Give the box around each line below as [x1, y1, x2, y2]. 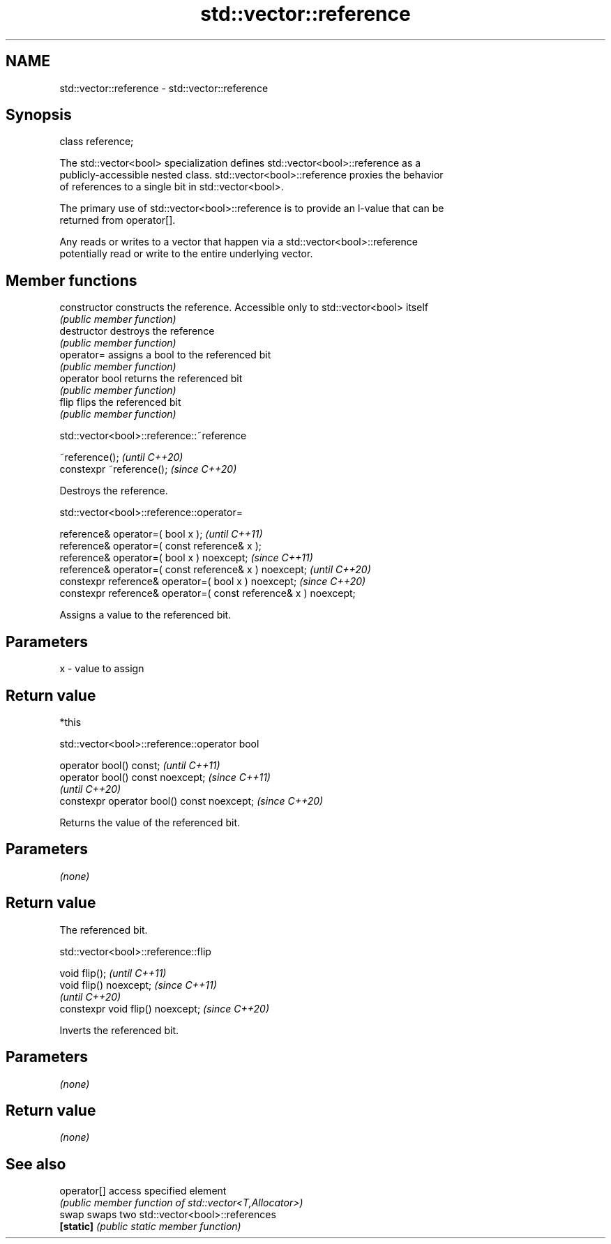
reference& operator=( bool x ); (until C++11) [59, 528, 263, 540]
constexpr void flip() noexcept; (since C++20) [59, 1002, 269, 1015]
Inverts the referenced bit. [59, 1024, 179, 1036]
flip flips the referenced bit [59, 396, 181, 409]
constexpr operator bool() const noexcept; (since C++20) [59, 794, 324, 807]
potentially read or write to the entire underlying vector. [59, 248, 313, 260]
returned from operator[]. [59, 214, 176, 227]
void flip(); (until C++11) [59, 966, 167, 979]
